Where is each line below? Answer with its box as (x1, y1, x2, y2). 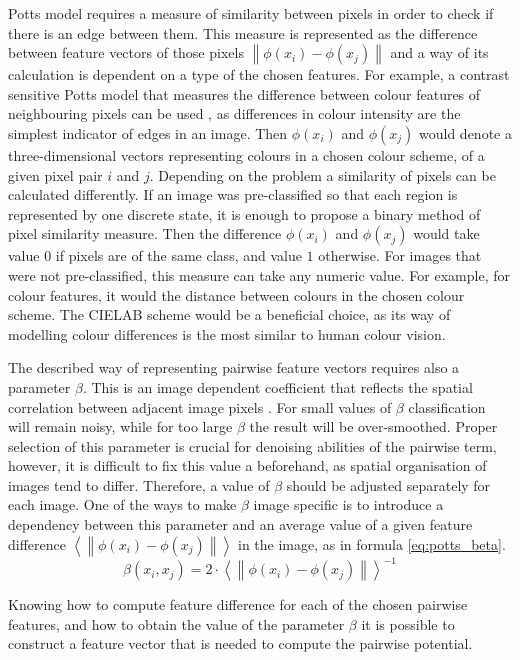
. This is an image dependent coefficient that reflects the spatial (82, 376, 473, 397)
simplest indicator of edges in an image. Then (8, 122, 288, 143)
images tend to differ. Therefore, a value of (8, 474, 270, 495)
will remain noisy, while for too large (8, 416, 233, 437)
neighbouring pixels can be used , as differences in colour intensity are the (8, 103, 461, 124)
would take (413, 223, 480, 244)
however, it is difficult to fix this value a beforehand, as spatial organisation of (8, 455, 487, 476)
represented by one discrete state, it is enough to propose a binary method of (8, 203, 481, 224)
